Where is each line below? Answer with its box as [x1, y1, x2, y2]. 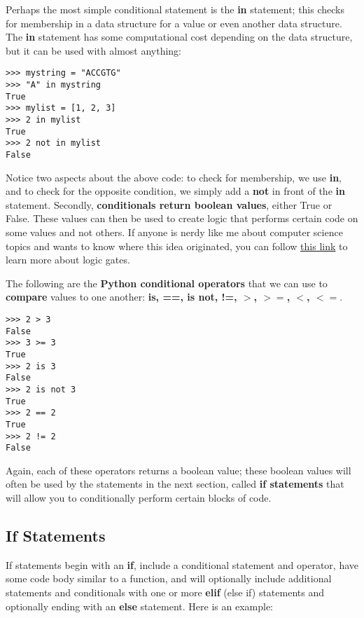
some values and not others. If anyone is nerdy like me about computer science [6, 225, 343, 239]
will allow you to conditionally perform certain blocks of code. [6, 490, 272, 505]
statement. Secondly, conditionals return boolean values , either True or [6, 197, 332, 212]
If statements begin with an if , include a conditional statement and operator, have [6, 557, 358, 572]
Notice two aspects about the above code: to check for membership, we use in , [6, 170, 342, 184]
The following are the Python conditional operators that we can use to [6, 275, 328, 290]
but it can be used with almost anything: [6, 43, 182, 57]
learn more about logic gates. [6, 252, 130, 267]
